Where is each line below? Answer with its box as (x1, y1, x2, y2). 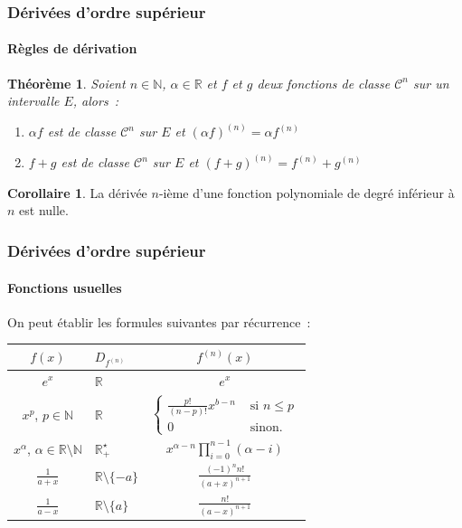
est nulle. (19, 201, 69, 220)
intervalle (7, 91, 60, 110)
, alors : (72, 91, 119, 110)
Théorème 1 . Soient (7, 73, 126, 92)
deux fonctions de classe (257, 73, 391, 92)
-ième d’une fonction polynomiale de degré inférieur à (158, 183, 455, 202)
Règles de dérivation (7, 39, 137, 58)
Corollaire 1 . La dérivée (7, 183, 147, 202)
